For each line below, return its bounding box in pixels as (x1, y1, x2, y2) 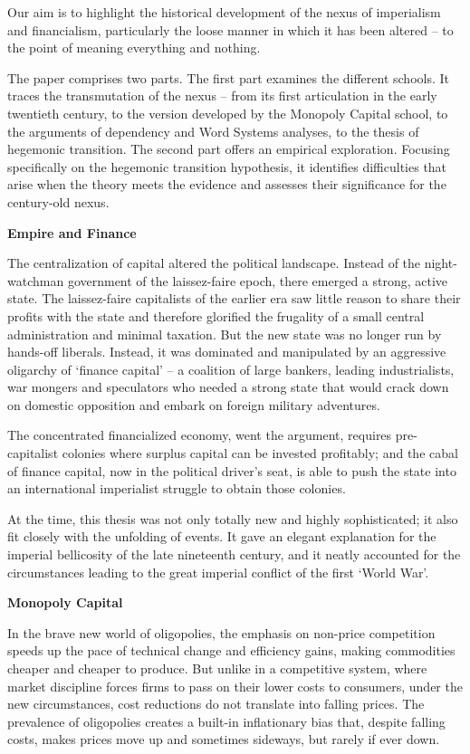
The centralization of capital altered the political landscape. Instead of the (7, 253, 421, 272)
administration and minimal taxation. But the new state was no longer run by (7, 324, 442, 343)
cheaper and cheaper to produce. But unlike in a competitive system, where (7, 659, 427, 677)
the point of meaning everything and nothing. (7, 38, 261, 57)
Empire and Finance (7, 223, 137, 242)
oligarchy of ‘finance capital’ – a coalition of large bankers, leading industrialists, (7, 359, 455, 378)
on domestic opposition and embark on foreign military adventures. (7, 395, 380, 414)
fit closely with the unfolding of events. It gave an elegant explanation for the (7, 527, 436, 546)
